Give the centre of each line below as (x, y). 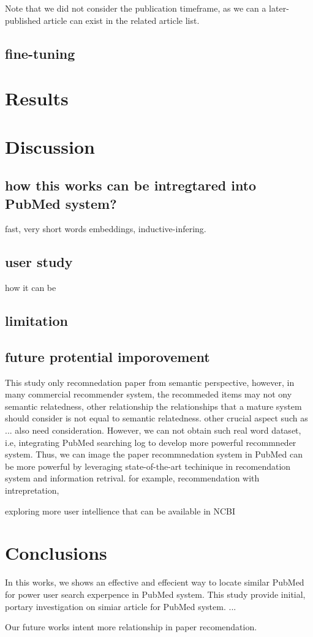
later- (279, 8)
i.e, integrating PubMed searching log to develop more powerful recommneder (151, 442)
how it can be (31, 288)
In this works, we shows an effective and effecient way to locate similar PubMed (155, 582)
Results (37, 98)
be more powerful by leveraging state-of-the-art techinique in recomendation (148, 466)
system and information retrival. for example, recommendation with (132, 478)
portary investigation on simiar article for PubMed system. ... (121, 606)
